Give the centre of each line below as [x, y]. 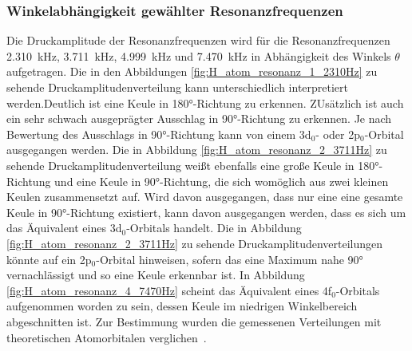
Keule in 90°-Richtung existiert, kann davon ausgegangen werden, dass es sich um [206, 212]
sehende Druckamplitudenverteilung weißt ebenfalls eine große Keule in [180, 165]
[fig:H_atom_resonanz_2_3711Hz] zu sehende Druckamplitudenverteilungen [195, 243]
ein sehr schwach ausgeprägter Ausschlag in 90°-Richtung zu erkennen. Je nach [199, 118]
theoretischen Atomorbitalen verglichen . [107, 337]
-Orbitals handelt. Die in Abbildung [214, 228]
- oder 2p [338, 134]
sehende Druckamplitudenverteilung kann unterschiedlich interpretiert [178, 87]
